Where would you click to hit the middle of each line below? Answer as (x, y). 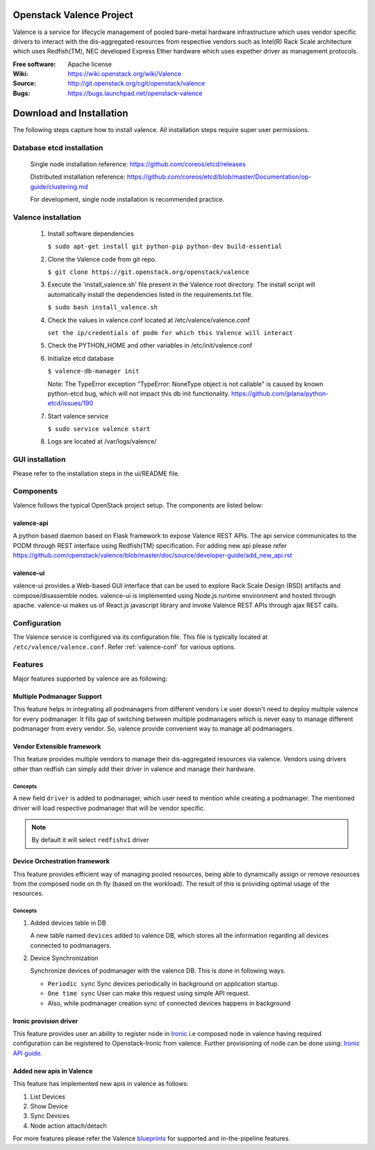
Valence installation (47, 217)
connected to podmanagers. (71, 945)
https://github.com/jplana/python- (280, 394)
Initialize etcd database (81, 358)
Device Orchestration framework (61, 861)
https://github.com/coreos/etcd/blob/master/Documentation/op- (219, 177)
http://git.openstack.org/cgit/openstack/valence (136, 83)
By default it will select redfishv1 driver (90, 840)
